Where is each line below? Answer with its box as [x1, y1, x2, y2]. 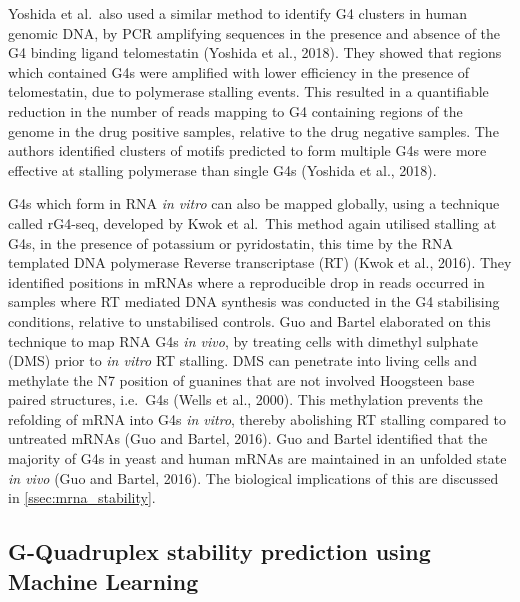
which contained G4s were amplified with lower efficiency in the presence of [8, 61, 470, 82]
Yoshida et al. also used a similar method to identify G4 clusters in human [8, 3, 468, 23]
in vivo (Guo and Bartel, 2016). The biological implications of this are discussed [8, 467, 499, 488]
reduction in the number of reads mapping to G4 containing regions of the [8, 100, 463, 121]
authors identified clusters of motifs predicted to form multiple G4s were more [8, 140, 487, 161]
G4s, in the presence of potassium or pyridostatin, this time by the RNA [8, 232, 453, 253]
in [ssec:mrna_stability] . [8, 487, 156, 508]
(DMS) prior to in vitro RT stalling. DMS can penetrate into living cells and [8, 350, 477, 371]
